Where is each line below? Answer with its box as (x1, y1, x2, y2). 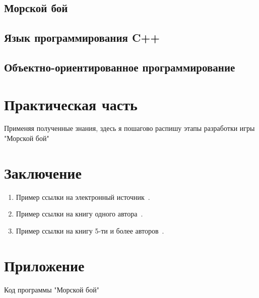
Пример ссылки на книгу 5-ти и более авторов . (16, 225, 164, 236)
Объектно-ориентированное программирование (4, 59, 235, 74)
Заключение (4, 162, 82, 183)
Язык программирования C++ (4, 30, 160, 45)
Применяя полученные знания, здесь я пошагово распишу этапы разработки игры (4, 123, 255, 133)
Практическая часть (4, 94, 138, 114)
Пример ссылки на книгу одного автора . (16, 208, 143, 219)
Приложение (4, 255, 85, 275)
